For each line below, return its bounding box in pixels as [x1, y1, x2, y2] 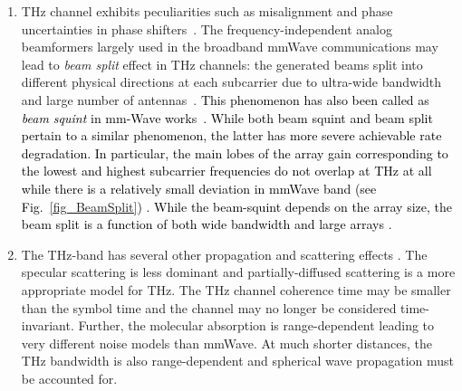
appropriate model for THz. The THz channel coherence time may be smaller [21, 280, 451, 299]
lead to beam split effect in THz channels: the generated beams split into [21, 54, 423, 73]
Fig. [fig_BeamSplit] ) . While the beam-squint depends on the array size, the [21, 196, 452, 215]
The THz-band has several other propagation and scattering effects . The [21, 244, 428, 263]
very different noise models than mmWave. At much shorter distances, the [21, 333, 432, 352]
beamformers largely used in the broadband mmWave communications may [21, 37, 438, 56]
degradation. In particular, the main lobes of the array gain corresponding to [21, 143, 448, 162]
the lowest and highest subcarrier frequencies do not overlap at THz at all [21, 161, 432, 180]
